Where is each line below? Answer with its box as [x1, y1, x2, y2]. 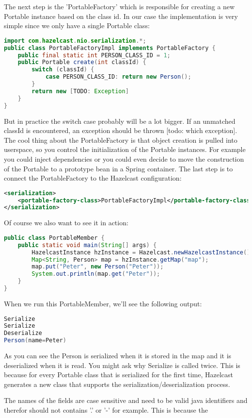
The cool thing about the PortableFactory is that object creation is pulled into [4, 134, 237, 145]
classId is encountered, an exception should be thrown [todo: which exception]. [4, 125, 237, 135]
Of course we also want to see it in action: [4, 217, 128, 228]
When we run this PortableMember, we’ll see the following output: [4, 298, 202, 308]
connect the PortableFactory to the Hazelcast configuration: [4, 173, 182, 183]
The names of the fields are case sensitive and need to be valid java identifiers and [4, 395, 248, 405]
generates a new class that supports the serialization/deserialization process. [4, 379, 230, 389]
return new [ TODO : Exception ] [31, 87, 129, 95]
